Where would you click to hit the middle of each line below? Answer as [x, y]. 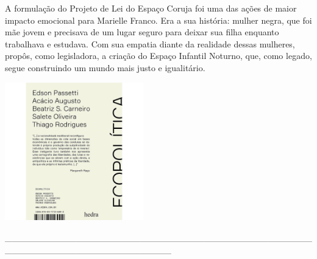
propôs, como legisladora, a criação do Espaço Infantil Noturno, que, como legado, [158, 56]
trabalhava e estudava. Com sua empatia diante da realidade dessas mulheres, [150, 43]
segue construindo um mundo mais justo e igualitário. [105, 67]
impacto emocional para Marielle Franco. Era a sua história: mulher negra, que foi [158, 20]
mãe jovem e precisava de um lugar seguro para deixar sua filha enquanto [142, 32]
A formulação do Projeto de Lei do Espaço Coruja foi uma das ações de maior [151, 8]
